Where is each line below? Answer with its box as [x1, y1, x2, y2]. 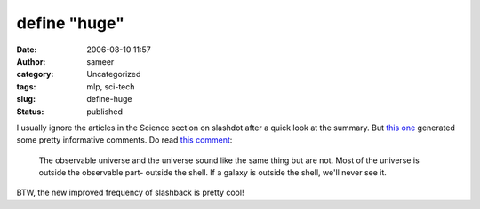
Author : [16, 56, 46, 66]
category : [16, 69, 54, 80]
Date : [16, 44, 37, 55]
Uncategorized [86, 69, 141, 80]
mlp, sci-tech [86, 81, 135, 92]
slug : [16, 94, 36, 104]
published [86, 106, 124, 117]
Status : [16, 106, 44, 117]
